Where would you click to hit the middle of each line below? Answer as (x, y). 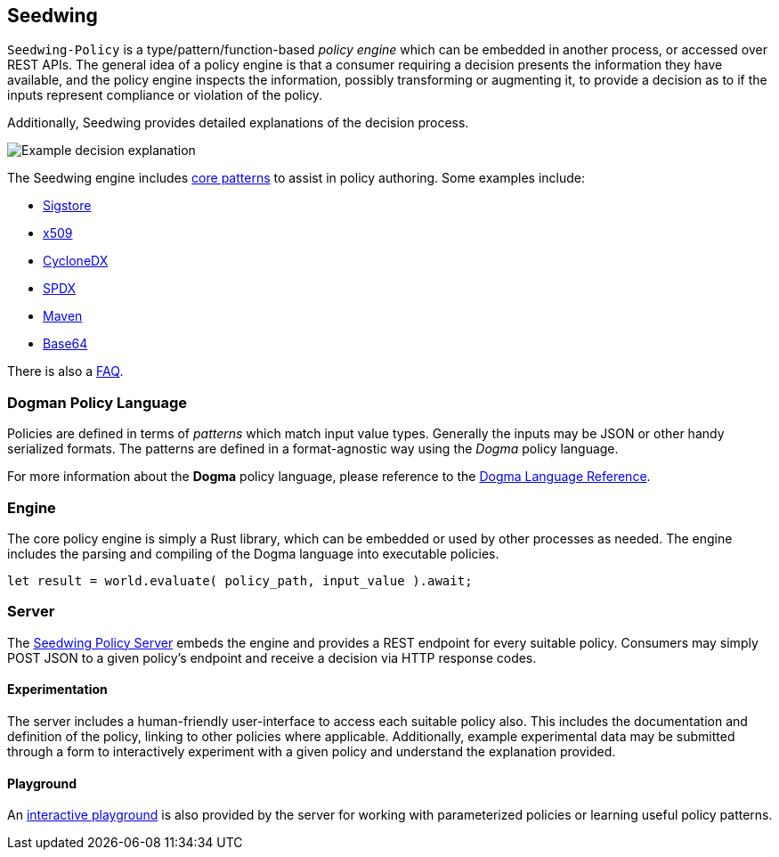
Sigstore (67, 206)
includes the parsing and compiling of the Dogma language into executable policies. (253, 553)
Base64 (65, 344)
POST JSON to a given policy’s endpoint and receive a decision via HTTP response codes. (272, 657)
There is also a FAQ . (65, 371)
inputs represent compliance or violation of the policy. (165, 95)
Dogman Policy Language (97, 402)
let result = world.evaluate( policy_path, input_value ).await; (240, 580)
